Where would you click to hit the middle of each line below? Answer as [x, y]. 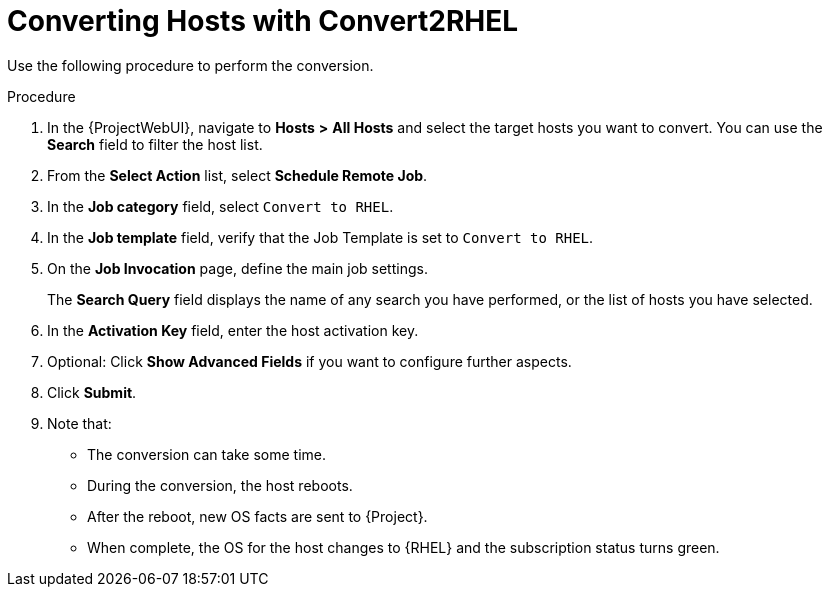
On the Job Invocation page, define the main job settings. [237, 268]
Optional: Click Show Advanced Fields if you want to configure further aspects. [309, 361]
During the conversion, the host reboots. [220, 485]
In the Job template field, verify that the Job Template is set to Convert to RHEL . [320, 237]
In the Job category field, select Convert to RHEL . [220, 206]
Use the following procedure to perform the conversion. [190, 65]
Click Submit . [92, 392]
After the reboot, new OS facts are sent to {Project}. [257, 516]
